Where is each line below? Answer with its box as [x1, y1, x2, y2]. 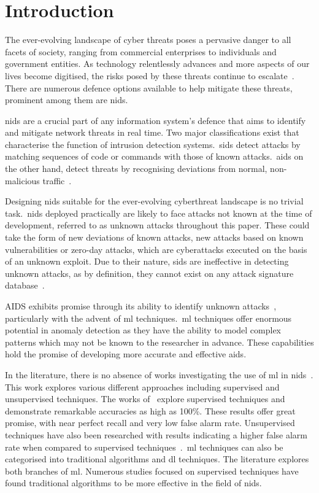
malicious [5, 174, 40, 187]
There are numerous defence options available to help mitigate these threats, [5, 81, 293, 94]
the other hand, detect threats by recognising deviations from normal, [5, 162, 267, 175]
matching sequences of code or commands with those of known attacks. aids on [5, 150, 304, 163]
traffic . [42, 174, 72, 187]
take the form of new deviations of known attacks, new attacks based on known [5, 231, 304, 244]
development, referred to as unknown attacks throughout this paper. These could [5, 219, 310, 231]
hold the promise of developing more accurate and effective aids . [5, 347, 247, 360]
